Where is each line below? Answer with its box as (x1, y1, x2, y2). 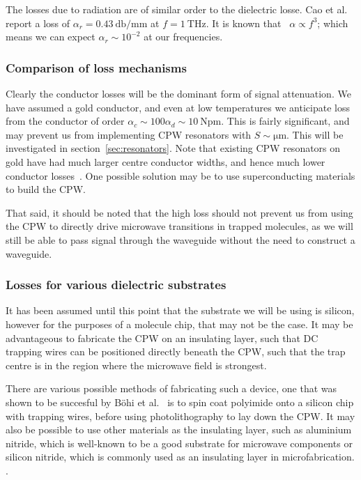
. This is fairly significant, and (221, 114, 350, 128)
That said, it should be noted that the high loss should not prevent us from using (6, 205, 353, 219)
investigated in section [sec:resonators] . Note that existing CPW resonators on (6, 141, 341, 155)
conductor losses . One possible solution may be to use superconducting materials (6, 168, 355, 183)
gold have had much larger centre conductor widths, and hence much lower (6, 154, 325, 169)
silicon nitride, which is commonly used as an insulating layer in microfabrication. (6, 449, 355, 464)
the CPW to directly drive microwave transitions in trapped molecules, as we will (6, 219, 353, 233)
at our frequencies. (144, 29, 223, 44)
